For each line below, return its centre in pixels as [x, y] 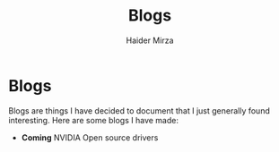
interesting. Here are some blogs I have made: [93, 120]
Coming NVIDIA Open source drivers [90, 137]
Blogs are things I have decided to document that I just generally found [139, 110]
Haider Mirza [150, 40]
